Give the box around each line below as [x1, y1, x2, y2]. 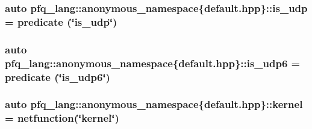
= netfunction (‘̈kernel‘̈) [5, 110, 119, 125]
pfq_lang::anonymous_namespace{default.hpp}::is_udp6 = [5, 55, 301, 70]
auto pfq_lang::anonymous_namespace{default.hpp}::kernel [5, 97, 303, 112]
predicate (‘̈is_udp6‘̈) [5, 69, 110, 84]
